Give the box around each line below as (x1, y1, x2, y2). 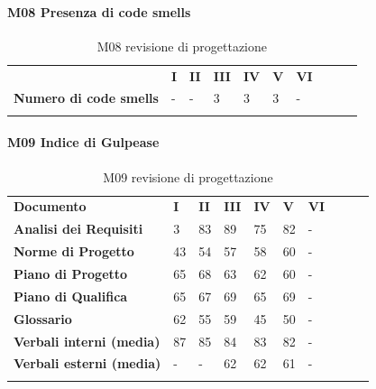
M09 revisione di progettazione (103, 167, 273, 186)
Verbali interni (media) (14, 331, 160, 350)
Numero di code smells (14, 88, 159, 107)
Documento (14, 197, 87, 216)
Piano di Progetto (14, 264, 128, 282)
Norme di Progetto (14, 242, 134, 261)
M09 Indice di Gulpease (7, 133, 160, 152)
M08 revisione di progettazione (96, 36, 268, 55)
